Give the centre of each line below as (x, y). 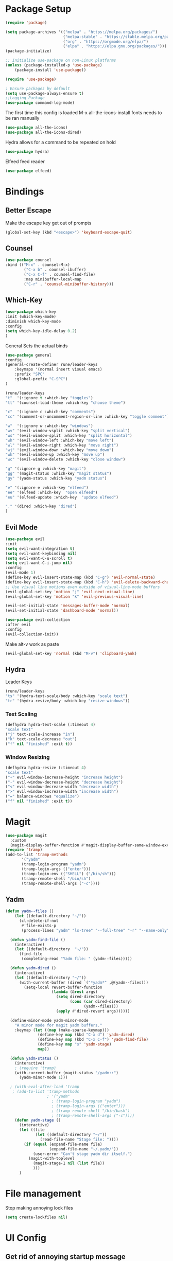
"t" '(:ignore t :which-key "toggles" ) (49, 398)
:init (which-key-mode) (31, 317)
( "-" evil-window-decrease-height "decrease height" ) (64, 782)
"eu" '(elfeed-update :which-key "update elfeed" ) (62, 497)
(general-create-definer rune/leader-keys (51, 365)
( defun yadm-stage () (38, 1120)
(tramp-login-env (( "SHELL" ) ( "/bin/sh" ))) (69, 874)
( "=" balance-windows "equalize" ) (42, 796)
